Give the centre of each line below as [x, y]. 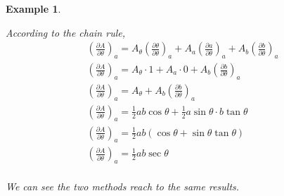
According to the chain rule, [66, 32]
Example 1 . [33, 8]
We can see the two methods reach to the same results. [123, 186]
